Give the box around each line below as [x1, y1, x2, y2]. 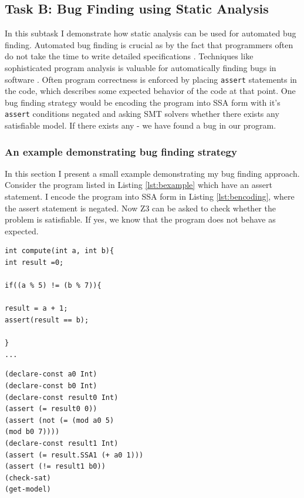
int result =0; [5, 258, 64, 267]
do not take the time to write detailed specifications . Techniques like [5, 50, 254, 62]
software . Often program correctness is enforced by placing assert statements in [5, 73, 297, 85]
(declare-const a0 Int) [5, 370, 97, 379]
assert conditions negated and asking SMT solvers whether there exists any [5, 107, 279, 120]
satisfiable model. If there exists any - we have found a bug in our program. [5, 119, 276, 132]
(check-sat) [5, 473, 51, 482]
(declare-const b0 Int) [5, 381, 97, 390]
